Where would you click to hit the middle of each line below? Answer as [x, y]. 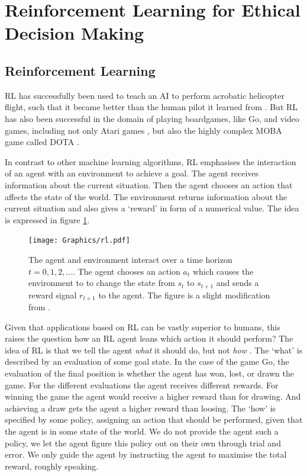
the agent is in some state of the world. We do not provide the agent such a [142, 431]
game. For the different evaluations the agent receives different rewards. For [142, 385]
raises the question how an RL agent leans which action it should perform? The [149, 338]
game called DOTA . [42, 142]
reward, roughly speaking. [52, 466]
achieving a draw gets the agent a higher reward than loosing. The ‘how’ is [140, 408]
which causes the [223, 271]
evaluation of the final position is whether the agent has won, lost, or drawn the [149, 373]
